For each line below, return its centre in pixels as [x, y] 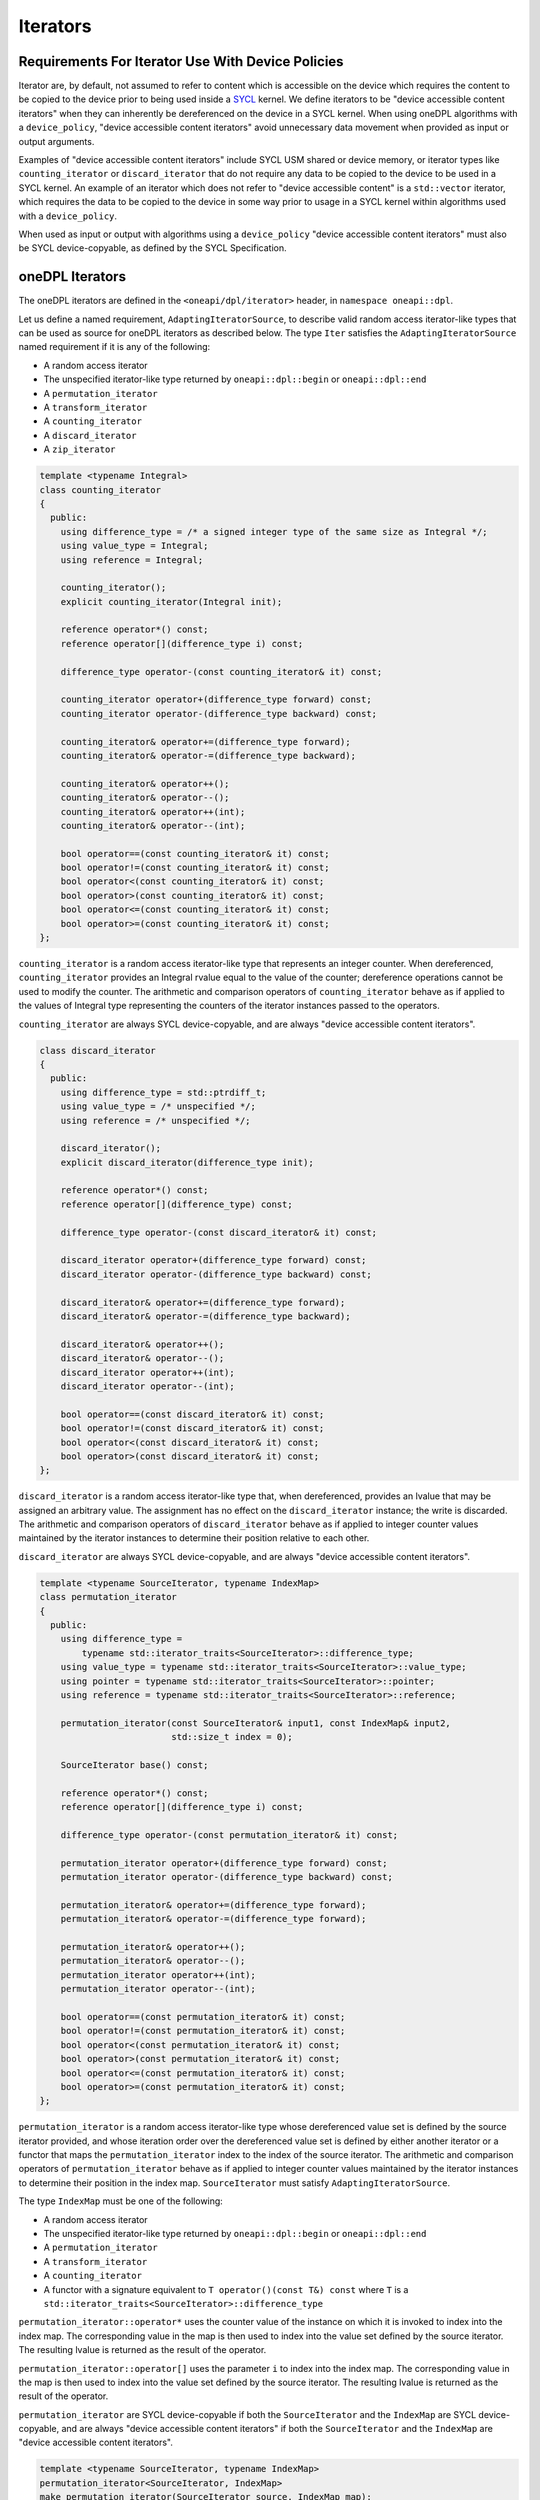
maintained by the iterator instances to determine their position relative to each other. [194, 1538]
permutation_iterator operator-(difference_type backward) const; [227, 1877]
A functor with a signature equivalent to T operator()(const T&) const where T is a [226, 2289]
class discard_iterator [98, 1050]
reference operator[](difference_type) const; [177, 1204]
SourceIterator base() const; [134, 1764]
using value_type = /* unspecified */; [158, 1106]
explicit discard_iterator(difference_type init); [187, 1162]
